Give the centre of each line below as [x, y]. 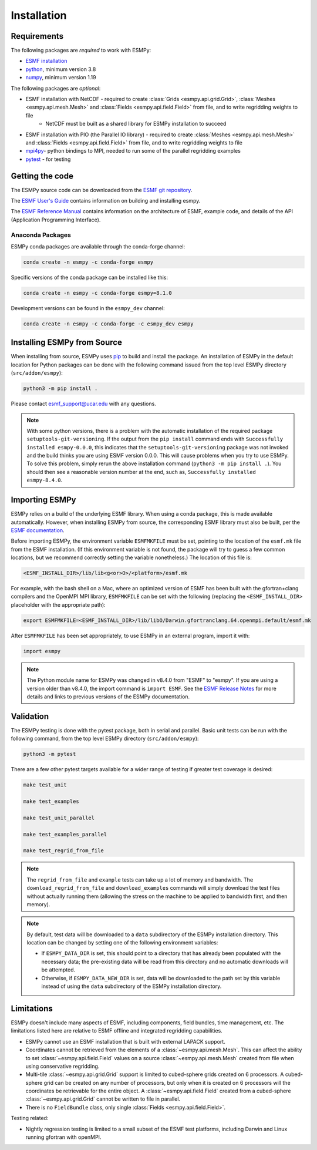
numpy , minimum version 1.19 [61, 78]
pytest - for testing [48, 159]
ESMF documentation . [38, 530]
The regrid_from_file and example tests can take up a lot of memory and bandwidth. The [140, 880]
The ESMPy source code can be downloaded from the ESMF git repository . [102, 190]
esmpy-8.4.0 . [45, 480]
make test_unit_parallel [59, 818]
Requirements [37, 36]
